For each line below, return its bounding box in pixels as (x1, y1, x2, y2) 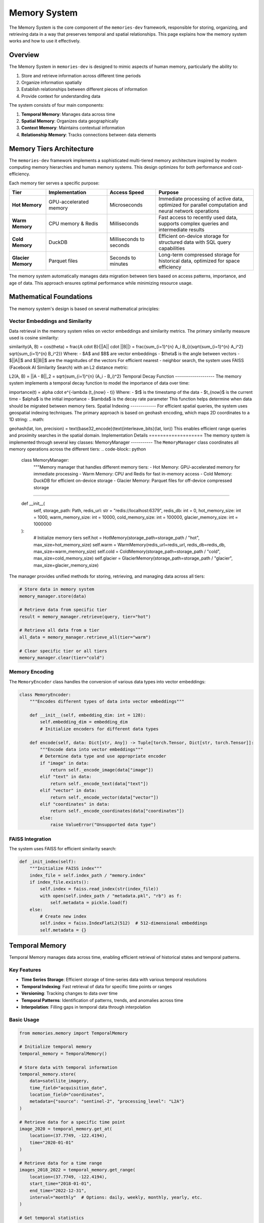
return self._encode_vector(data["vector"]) (50, 794, 159, 800)
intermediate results (158, 226, 205, 233)
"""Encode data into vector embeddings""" (40, 747, 144, 752)
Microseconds (110, 202, 143, 208)
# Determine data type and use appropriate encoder (40, 753, 167, 759)
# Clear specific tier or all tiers (19, 648, 108, 654)
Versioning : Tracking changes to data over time (21, 991, 118, 997)
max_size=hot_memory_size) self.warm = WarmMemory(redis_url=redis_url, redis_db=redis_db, (33, 542, 226, 547)
